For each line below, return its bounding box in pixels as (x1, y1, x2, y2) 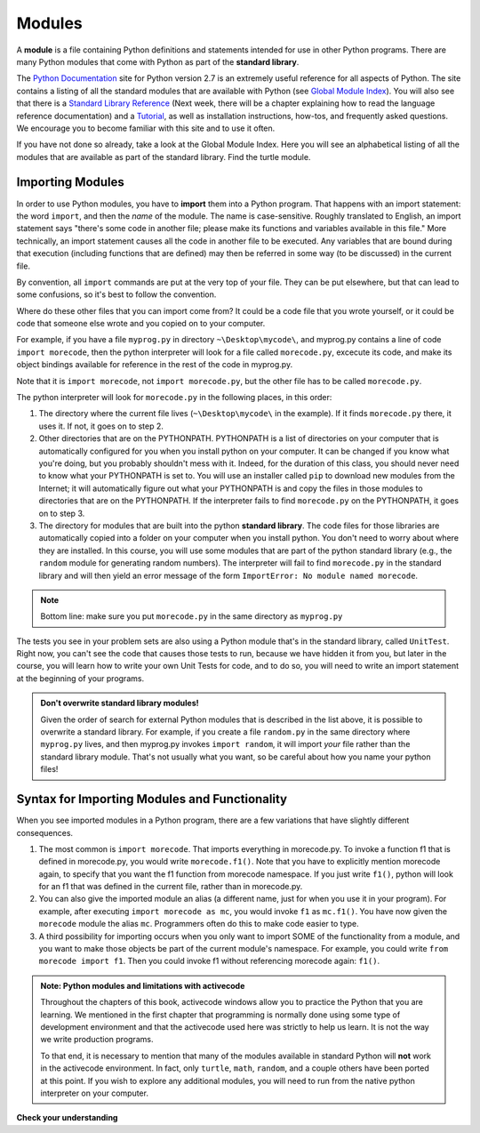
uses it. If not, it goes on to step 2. (38, 421, 164, 431)
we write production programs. (40, 1034, 154, 1045)
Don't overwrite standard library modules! (40, 698, 199, 709)
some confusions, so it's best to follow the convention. (16, 289, 217, 300)
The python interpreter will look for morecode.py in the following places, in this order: (16, 392, 332, 403)
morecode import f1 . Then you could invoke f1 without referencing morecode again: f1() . (38, 956, 380, 967)
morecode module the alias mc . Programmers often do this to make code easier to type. (38, 919, 359, 929)
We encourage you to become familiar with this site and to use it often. (16, 123, 276, 133)
